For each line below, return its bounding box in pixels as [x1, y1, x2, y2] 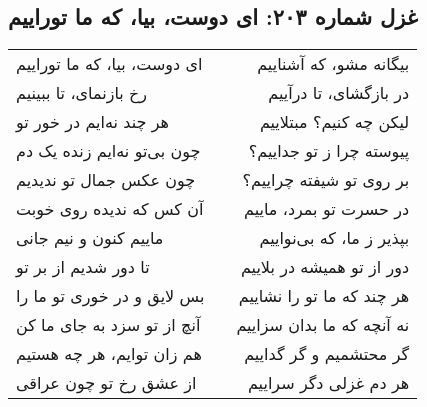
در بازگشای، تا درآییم [268, 81, 410, 105]
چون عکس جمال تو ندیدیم [16, 168, 196, 192]
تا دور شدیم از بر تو [16, 255, 150, 279]
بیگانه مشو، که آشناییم [257, 52, 410, 76]
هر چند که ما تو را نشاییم [238, 284, 410, 308]
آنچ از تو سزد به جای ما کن [16, 313, 201, 337]
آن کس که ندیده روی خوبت [16, 197, 204, 221]
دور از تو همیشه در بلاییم [240, 255, 410, 279]
